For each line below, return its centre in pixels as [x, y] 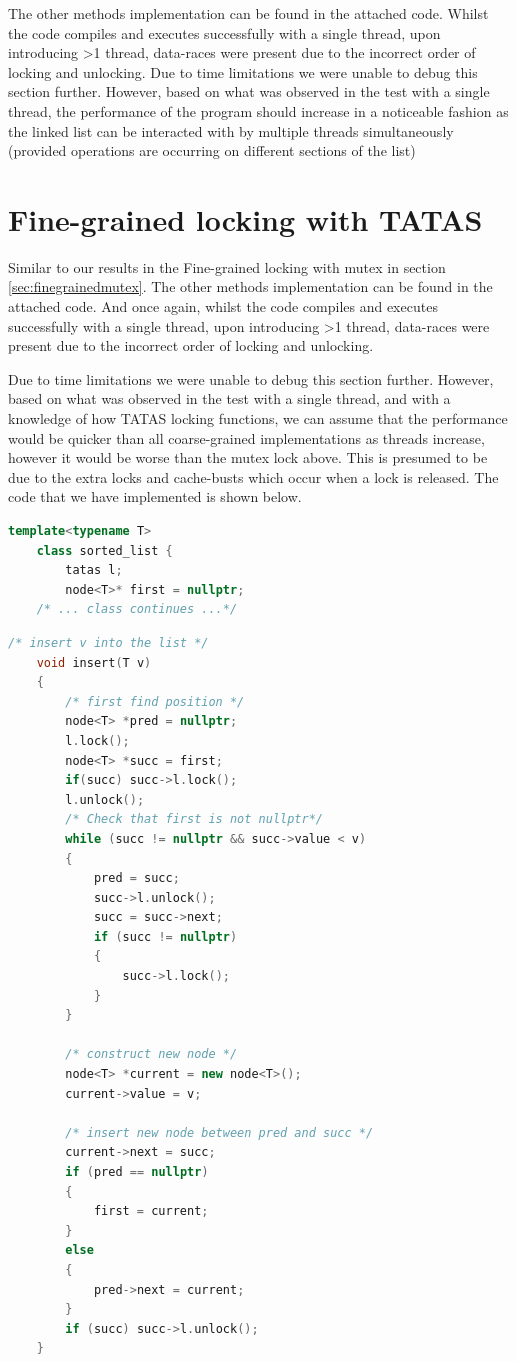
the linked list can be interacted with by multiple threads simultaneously [231, 130]
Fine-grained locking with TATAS [245, 218]
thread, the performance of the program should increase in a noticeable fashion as [258, 110]
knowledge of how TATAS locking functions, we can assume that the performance [258, 418]
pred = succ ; [136, 878]
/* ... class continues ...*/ [137, 609]
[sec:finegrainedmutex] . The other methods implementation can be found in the [250, 286]
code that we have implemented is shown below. [155, 496]
